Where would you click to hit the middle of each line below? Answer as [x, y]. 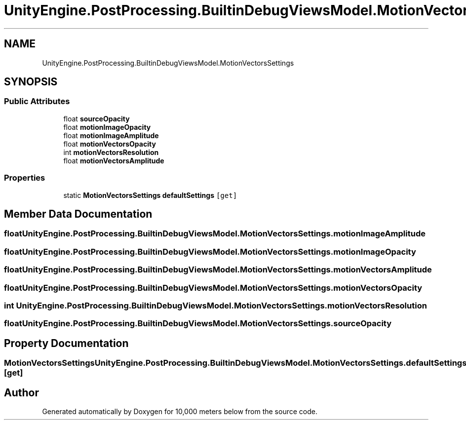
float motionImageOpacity [107, 127]
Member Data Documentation [78, 214]
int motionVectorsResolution [111, 152]
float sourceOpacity [97, 118]
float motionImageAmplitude [111, 135]
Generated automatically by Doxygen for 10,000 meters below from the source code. [180, 411]
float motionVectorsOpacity [110, 144]
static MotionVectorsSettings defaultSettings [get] [150, 195]
